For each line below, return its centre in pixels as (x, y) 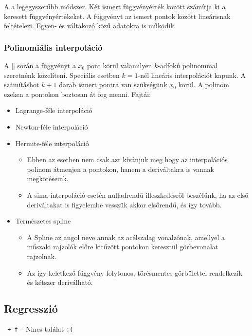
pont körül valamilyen (119, 65)
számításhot (22, 84)
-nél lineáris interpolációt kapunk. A (192, 75)
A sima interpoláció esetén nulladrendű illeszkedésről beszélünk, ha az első (138, 195)
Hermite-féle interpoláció (52, 143)
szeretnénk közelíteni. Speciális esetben (62, 75)
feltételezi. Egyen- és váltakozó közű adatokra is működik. (90, 26)
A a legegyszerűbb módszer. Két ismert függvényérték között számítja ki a (115, 6)
